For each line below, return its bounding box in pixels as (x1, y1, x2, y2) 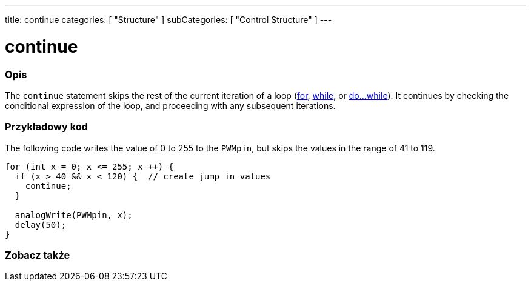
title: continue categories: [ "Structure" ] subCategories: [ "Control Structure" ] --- (5, 15, 332, 25)
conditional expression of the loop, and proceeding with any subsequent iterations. (5, 100, 336, 111)
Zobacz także (5, 249, 70, 261)
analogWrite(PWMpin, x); (15, 210, 133, 220)
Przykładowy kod (5, 121, 88, 133)
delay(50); (15, 219, 67, 230)
